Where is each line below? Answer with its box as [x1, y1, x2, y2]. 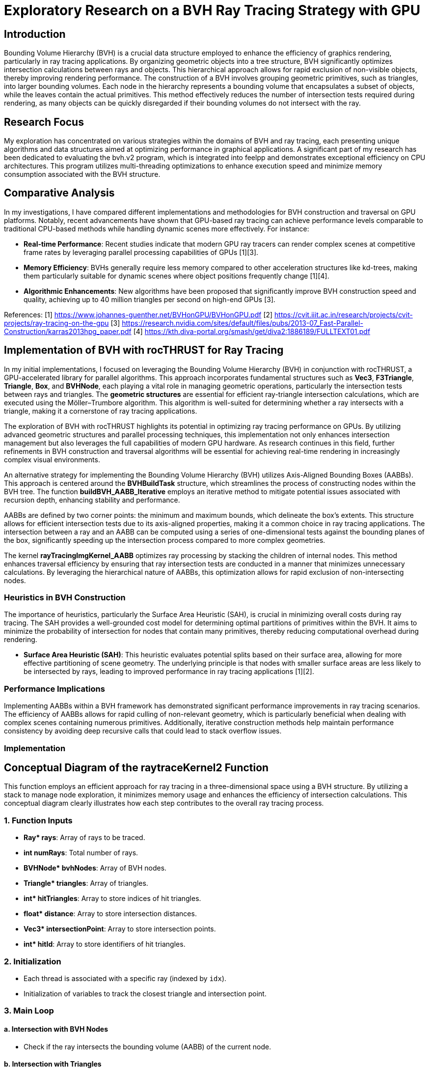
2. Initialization [4, 956, 61, 966]
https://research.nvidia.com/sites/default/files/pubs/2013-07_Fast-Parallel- [122, 318, 363, 327]
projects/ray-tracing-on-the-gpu [4, 318, 109, 327]
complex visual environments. [4, 455, 100, 464]
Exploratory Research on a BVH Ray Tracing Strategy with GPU [4, 2, 421, 19]
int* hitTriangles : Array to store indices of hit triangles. [24, 894, 201, 903]
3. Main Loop [4, 1006, 54, 1016]
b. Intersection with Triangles [4, 1060, 102, 1069]
